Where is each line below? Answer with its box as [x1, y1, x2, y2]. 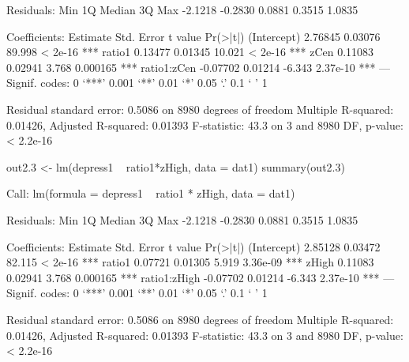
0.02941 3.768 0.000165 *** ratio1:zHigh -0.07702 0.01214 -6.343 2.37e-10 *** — [6, 269, 395, 285]
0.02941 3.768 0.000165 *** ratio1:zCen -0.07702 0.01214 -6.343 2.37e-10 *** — [6, 58, 391, 75]
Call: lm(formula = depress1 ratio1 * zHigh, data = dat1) [6, 185, 295, 202]
